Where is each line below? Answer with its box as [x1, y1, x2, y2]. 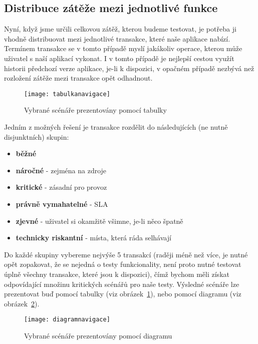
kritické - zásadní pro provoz [16, 182, 107, 192]
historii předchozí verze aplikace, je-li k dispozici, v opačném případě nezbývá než [4, 63, 254, 73]
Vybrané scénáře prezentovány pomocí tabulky [24, 105, 167, 115]
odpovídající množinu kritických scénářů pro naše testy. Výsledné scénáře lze [4, 278, 239, 289]
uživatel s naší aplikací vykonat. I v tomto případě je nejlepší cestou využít [4, 53, 234, 63]
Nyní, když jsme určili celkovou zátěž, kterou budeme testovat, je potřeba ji [4, 24, 236, 34]
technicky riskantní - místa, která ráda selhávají [16, 232, 171, 243]
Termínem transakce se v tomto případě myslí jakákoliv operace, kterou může [4, 43, 242, 54]
